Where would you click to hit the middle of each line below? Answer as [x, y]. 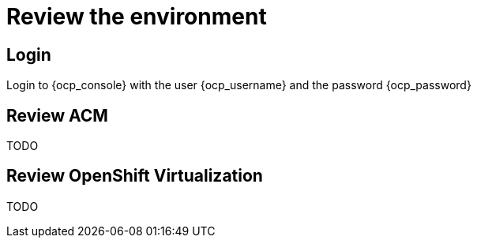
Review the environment [137, 17]
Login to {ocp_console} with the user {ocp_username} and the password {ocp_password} [239, 85]
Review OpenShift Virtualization [135, 176]
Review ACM [57, 115]
